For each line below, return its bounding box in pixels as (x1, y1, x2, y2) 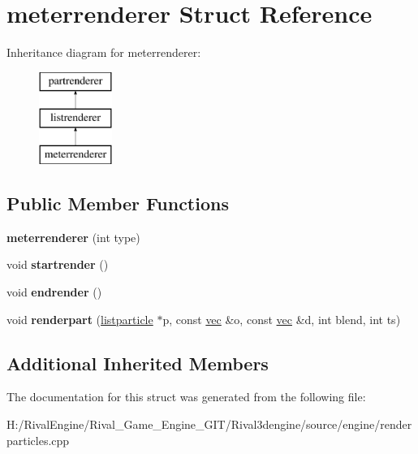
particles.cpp (6, 431, 70, 448)
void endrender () (6, 283, 102, 301)
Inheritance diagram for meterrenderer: (6, 44, 201, 61)
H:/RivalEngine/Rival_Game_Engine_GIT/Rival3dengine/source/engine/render (6, 416, 412, 433)
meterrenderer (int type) (6, 228, 140, 245)
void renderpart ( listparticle (6, 310, 153, 327)
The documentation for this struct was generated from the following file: (6, 388, 366, 405)
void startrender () (6, 256, 109, 273)
